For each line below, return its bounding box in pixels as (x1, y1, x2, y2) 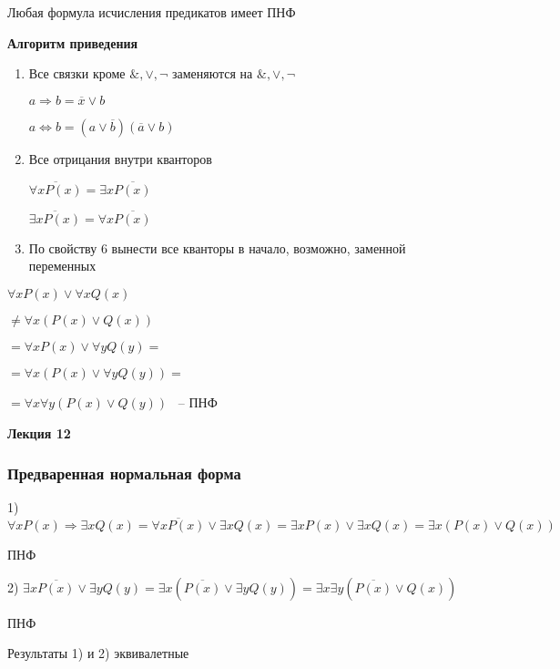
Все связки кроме (28, 64, 126, 83)
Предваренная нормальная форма (7, 462, 241, 485)
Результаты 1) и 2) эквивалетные (7, 643, 189, 663)
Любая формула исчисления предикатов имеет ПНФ (7, 3, 296, 21)
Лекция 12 (7, 423, 71, 442)
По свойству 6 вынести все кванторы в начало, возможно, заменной (28, 238, 406, 257)
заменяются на (171, 64, 253, 83)
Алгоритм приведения (7, 33, 138, 52)
